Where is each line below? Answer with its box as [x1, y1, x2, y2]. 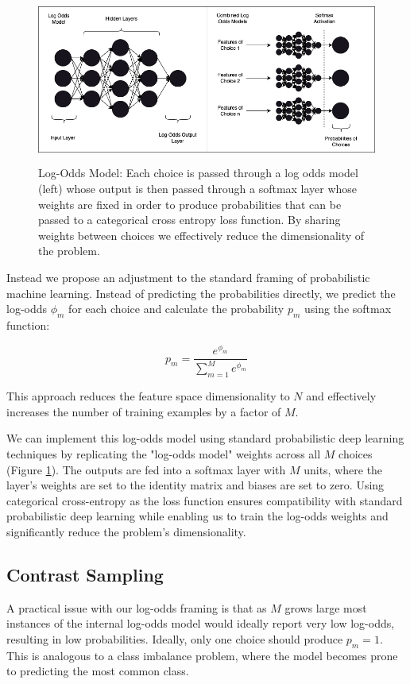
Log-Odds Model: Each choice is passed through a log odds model [38, 164, 358, 181]
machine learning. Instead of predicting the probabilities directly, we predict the [6, 284, 396, 301]
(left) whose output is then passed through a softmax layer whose [38, 180, 358, 197]
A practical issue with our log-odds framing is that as [6, 599, 267, 616]
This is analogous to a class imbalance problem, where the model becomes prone [6, 647, 398, 663]
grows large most [284, 599, 367, 616]
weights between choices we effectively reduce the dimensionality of [38, 226, 365, 243]
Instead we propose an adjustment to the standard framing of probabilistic [6, 269, 370, 286]
